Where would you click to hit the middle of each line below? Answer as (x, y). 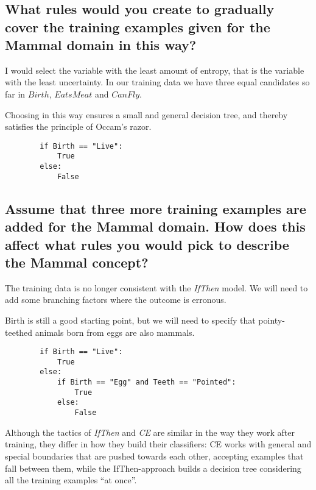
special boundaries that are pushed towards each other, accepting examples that (154, 456)
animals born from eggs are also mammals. (115, 332)
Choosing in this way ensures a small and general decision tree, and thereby (146, 114)
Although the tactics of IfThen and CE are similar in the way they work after (150, 432)
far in (15, 94)
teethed (19, 332)
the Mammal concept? (77, 262)
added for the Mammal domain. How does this (155, 226)
